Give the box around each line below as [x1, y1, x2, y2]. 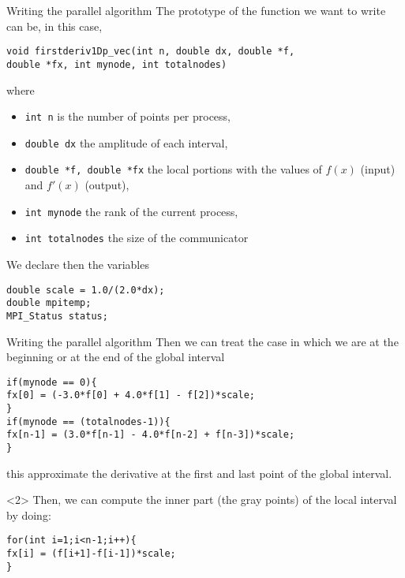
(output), [84, 177, 129, 193]
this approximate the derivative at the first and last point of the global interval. [6, 464, 392, 481]
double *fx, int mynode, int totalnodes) [6, 58, 227, 70]
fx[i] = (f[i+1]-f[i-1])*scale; [6, 548, 176, 560]
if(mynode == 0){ [6, 376, 97, 388]
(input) [360, 161, 396, 177]
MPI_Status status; [6, 310, 108, 322]
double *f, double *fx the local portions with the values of [24, 161, 322, 177]
